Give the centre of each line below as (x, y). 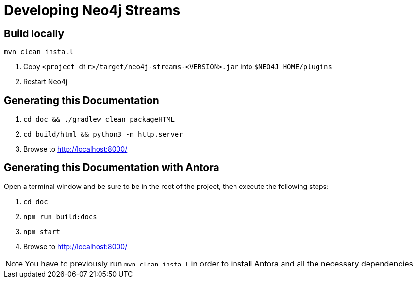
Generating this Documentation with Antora (112, 168)
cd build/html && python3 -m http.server (103, 134)
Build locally (34, 33)
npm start (42, 231)
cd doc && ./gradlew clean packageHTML (99, 119)
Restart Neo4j (45, 82)
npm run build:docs (60, 216)
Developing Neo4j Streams (92, 10)
